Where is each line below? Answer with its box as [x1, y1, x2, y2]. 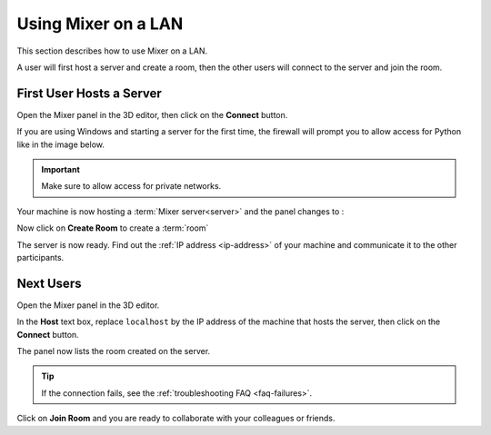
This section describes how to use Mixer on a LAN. [16, 45, 208, 56]
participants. [16, 252, 65, 262]
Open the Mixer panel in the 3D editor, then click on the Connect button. [16, 109, 288, 120]
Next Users [16, 275, 82, 291]
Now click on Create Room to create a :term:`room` [16, 222, 209, 233]
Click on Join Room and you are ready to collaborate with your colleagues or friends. [16, 413, 336, 424]
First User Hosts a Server [16, 85, 163, 101]
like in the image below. [16, 139, 105, 150]
